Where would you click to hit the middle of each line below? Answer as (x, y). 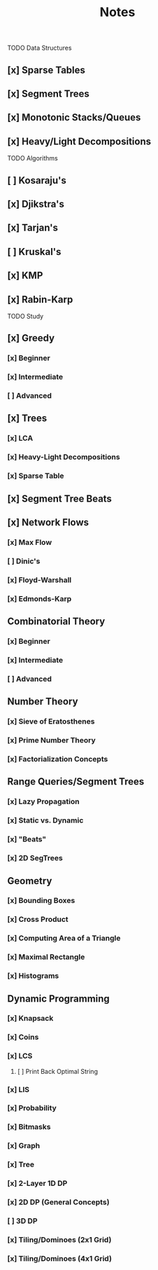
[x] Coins (23, 1037)
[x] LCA (20, 439)
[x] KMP (25, 276)
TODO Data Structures (39, 48)
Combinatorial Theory (56, 622)
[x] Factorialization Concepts (58, 759)
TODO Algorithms (33, 158)
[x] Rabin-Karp (40, 299)
